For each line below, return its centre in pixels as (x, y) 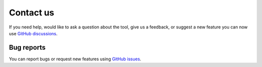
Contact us (32, 13)
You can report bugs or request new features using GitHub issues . (75, 59)
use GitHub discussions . (33, 33)
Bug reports (27, 47)
